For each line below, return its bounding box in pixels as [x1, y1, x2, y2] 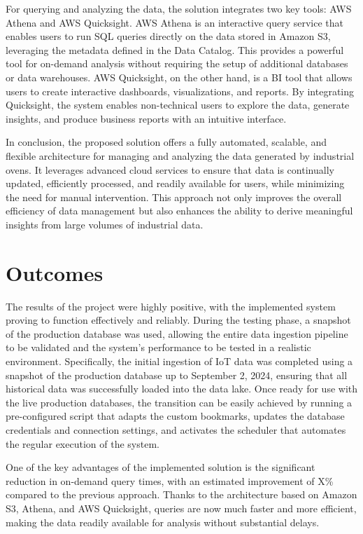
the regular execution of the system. [6, 436, 159, 451]
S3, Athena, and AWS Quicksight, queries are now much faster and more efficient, [6, 500, 357, 515]
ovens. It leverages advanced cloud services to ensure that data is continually [6, 162, 334, 177]
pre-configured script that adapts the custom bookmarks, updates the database [6, 409, 345, 423]
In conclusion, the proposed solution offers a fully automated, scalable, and [6, 135, 327, 149]
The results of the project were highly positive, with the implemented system [6, 299, 336, 313]
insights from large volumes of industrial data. [6, 217, 204, 231]
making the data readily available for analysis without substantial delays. [6, 514, 320, 529]
